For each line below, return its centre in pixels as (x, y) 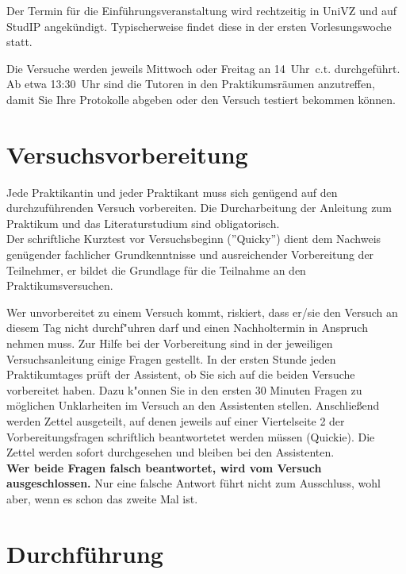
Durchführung (85, 553)
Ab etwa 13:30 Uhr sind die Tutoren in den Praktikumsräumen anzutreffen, (191, 84)
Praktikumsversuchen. (60, 285)
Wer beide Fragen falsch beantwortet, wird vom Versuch (164, 467)
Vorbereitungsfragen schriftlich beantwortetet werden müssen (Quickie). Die (191, 436)
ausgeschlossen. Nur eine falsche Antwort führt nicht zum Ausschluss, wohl (193, 483)
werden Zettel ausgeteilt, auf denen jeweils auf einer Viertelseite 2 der (176, 421)
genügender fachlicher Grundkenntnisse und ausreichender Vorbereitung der (190, 254)
